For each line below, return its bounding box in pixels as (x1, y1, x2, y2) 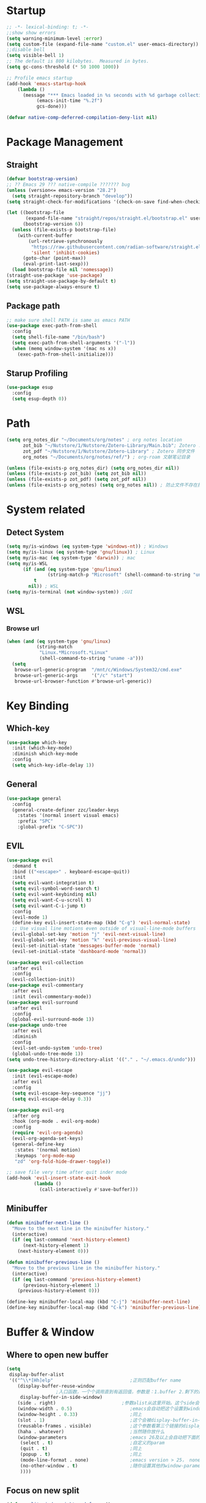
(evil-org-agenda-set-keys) (12, 1136, 84, 1142)
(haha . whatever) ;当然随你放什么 (17, 1428, 165, 1435)
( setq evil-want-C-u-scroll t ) (12, 897, 92, 903)
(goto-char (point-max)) (22, 255, 86, 261)
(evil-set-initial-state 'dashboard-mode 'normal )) (12, 948, 147, 954)
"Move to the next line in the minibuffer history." (12, 1225, 150, 1231)
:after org (12, 1112, 40, 1119)
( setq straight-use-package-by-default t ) (6, 278, 116, 284)
